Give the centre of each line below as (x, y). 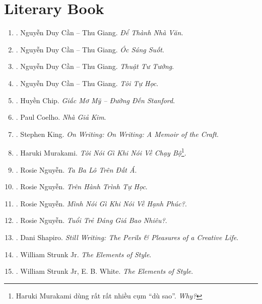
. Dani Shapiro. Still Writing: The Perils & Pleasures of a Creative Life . (127, 237)
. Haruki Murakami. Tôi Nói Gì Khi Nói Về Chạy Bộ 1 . (101, 152)
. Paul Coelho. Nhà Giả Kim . (61, 117)
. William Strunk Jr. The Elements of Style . (84, 254)
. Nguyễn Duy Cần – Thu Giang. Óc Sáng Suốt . (90, 49)
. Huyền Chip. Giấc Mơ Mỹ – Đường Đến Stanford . (95, 100)
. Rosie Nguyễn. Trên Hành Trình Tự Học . (82, 186)
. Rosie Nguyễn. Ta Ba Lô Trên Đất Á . (76, 169)
